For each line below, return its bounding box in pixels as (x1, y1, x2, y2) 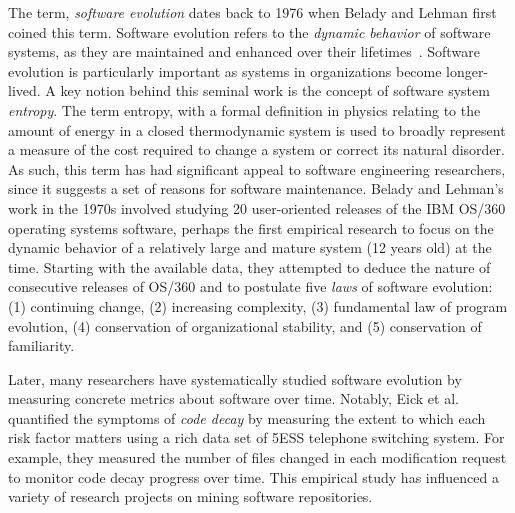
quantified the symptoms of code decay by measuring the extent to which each (8, 407, 486, 428)
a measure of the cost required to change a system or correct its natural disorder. (8, 139, 505, 160)
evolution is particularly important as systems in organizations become (8, 60, 442, 81)
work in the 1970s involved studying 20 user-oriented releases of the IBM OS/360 (8, 197, 506, 218)
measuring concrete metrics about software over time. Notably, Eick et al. (8, 388, 459, 409)
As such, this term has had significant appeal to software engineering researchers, (8, 158, 506, 179)
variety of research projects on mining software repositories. (8, 486, 373, 507)
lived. (8, 80, 41, 101)
